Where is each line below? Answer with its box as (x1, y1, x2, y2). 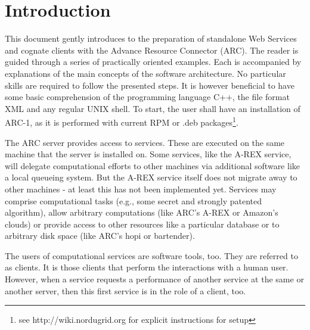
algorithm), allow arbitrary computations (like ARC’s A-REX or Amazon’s (5, 206, 278, 219)
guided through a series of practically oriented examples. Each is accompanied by (5, 55, 302, 68)
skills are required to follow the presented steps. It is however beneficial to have (5, 79, 294, 91)
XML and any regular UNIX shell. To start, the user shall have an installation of (5, 102, 300, 114)
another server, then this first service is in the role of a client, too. (5, 284, 246, 297)
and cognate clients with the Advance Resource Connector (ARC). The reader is (5, 43, 299, 56)
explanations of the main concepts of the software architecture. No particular (5, 67, 286, 79)
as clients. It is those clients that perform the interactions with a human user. (5, 261, 289, 273)
